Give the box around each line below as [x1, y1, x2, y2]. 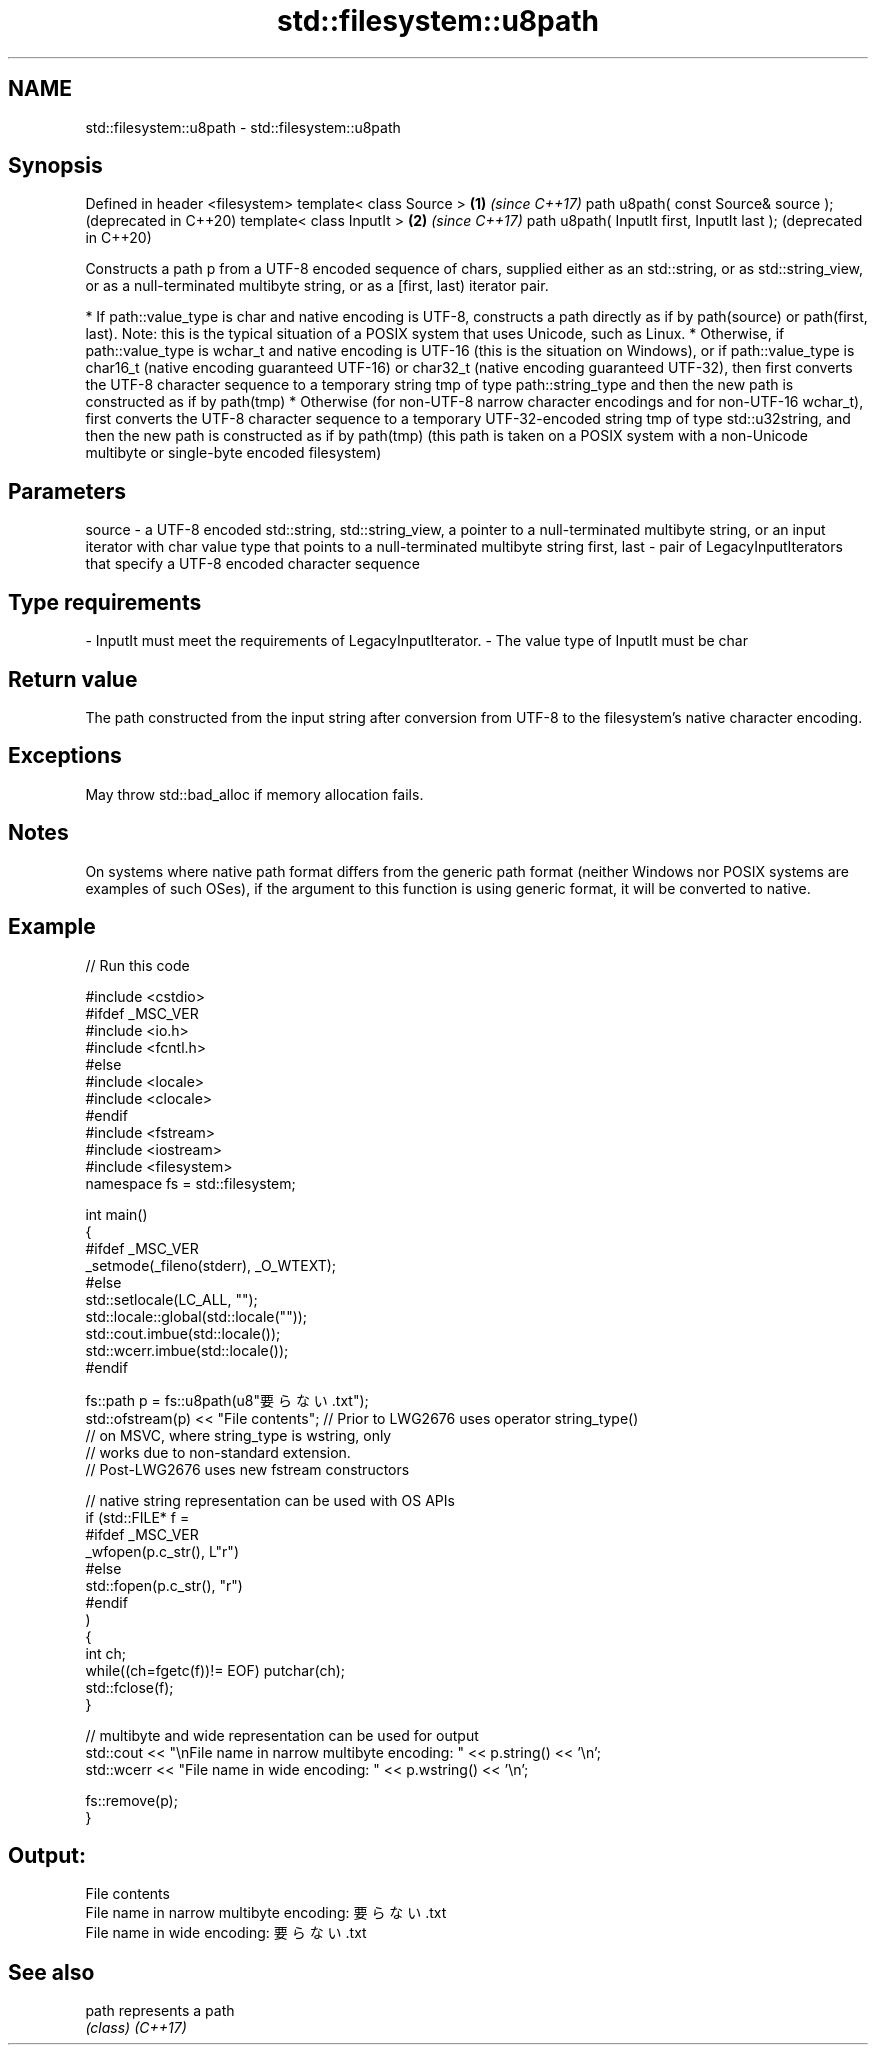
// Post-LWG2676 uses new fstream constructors [85, 1460, 410, 1478]
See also [8, 1959, 95, 1985]
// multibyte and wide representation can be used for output [85, 1726, 479, 1744]
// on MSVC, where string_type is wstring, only [85, 1426, 392, 1444]
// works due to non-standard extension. [85, 1443, 351, 1461]
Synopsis [8, 153, 103, 179]
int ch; [85, 1644, 127, 1662]
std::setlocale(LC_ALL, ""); [85, 1290, 258, 1308]
